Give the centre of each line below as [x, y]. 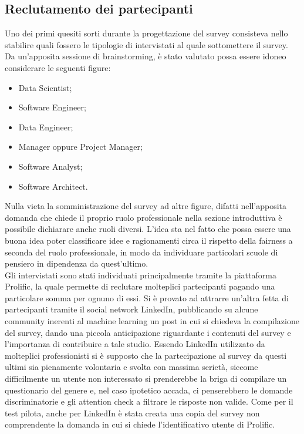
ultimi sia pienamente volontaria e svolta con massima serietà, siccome [131, 367]
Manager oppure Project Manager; [80, 147]
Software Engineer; [52, 107]
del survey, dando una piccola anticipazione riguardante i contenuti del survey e [148, 332]
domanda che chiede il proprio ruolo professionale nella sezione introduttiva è [143, 217]
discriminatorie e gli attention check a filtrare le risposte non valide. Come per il [149, 401]
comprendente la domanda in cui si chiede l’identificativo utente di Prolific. [140, 424]
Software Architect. [53, 186]
